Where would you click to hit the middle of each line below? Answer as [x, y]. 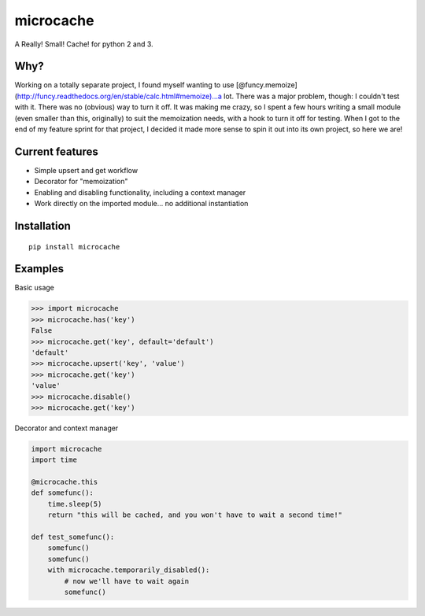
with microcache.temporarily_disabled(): [129, 570]
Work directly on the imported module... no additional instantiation [141, 204]
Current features [56, 151]
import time [54, 460]
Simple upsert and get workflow [86, 170]
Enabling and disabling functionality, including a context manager [140, 192]
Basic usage [35, 288]
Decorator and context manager [67, 428]
